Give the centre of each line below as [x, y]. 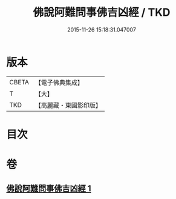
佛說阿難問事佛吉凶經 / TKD [102, 12]
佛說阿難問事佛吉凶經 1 [49, 189]
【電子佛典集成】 [59, 83]
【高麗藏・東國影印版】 [68, 105]
